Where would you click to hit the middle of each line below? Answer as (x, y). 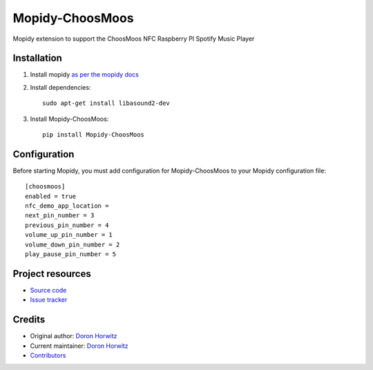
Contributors (48, 356)
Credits (29, 320)
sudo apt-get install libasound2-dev (106, 103)
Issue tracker (49, 300)
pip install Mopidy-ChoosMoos (94, 135)
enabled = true (51, 196)
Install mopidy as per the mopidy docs (85, 75)
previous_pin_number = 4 (67, 225)
